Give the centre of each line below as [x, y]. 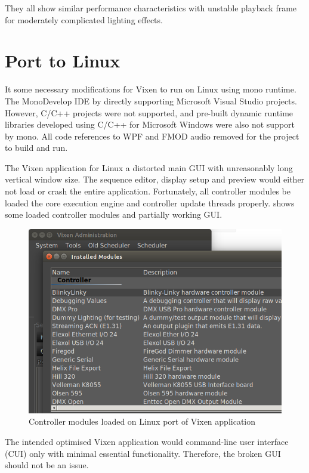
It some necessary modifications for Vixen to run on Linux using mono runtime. [151, 89]
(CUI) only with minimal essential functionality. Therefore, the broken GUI [143, 453]
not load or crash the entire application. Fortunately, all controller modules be [148, 191]
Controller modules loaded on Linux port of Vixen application [142, 421]
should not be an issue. [47, 465]
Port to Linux [63, 61]
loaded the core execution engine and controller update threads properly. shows [150, 203]
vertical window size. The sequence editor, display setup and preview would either [155, 179]
